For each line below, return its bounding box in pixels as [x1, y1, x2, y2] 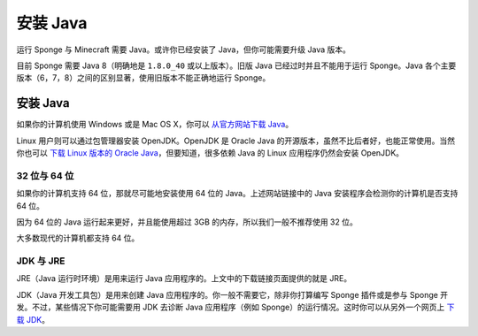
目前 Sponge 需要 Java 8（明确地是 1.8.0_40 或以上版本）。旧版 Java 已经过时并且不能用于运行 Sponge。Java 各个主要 [16, 60, 457, 71]
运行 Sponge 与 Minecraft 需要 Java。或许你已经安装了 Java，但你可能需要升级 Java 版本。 [16, 44, 351, 55]
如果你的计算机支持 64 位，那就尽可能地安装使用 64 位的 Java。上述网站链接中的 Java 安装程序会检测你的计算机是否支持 [16, 188, 459, 199]
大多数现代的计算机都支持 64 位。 [16, 233, 140, 243]
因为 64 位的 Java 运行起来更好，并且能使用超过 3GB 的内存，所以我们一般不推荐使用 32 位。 [16, 217, 358, 227]
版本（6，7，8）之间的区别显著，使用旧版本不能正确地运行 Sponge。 [16, 73, 271, 83]
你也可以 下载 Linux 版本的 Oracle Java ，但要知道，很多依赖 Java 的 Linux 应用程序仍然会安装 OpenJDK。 [16, 148, 405, 158]
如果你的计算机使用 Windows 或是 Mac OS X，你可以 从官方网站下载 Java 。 [16, 119, 294, 130]
